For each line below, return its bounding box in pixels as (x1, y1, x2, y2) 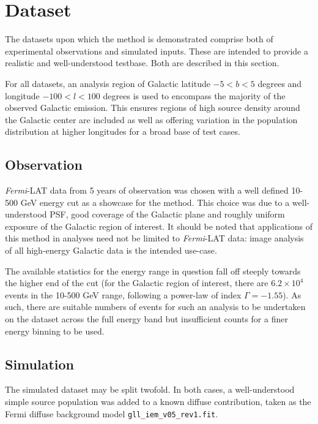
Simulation (5, 354, 75, 373)
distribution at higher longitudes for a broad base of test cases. (5, 125, 240, 138)
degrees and (257, 77, 302, 89)
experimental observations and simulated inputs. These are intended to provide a (5, 44, 308, 57)
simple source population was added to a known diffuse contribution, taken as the (5, 395, 311, 407)
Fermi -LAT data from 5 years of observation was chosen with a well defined (5, 184, 289, 197)
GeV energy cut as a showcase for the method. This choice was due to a (20, 195, 290, 208)
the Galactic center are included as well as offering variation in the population (5, 113, 298, 126)
